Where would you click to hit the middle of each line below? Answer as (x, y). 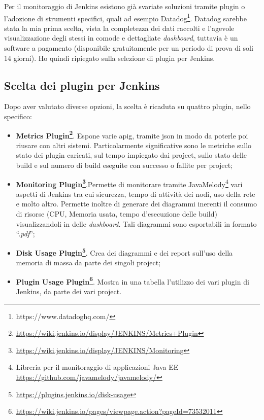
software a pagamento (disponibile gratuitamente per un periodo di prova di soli (129, 48)
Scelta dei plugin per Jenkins (82, 85)
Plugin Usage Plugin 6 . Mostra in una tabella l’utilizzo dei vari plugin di (133, 281)
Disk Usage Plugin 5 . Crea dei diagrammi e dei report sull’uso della (124, 252)
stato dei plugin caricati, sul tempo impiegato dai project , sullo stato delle (131, 155)
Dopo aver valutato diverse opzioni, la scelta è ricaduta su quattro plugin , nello (127, 106)
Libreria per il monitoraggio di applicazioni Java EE (97, 367)
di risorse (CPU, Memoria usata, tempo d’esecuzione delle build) (117, 214)
